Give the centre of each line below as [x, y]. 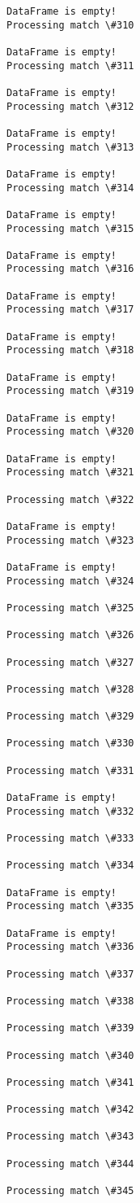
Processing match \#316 [70, 269]
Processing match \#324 [70, 581]
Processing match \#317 [70, 310]
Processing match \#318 [70, 350]
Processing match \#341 [70, 1082]
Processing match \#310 [70, 25]
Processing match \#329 [70, 717]
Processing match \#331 [70, 770]
